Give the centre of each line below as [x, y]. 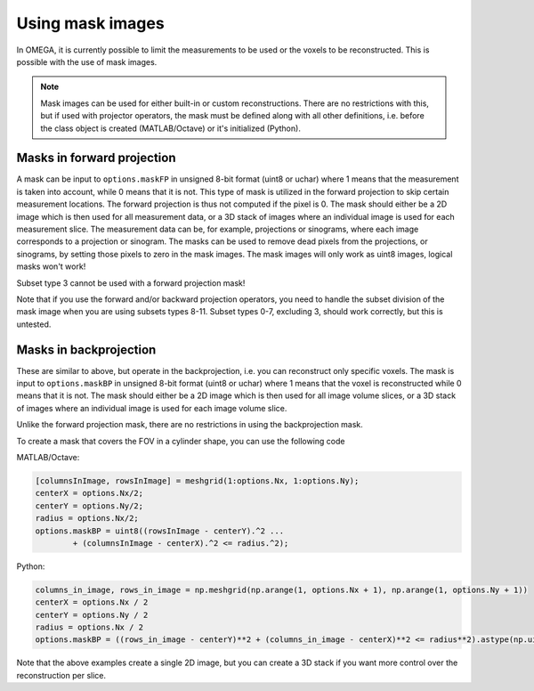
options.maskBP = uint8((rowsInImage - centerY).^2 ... [160, 531]
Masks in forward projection [96, 158]
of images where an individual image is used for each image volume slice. [152, 408]
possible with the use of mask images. [87, 61]
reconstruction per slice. [61, 675]
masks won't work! [51, 266]
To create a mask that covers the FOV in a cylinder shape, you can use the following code [181, 441]
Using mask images [90, 23]
